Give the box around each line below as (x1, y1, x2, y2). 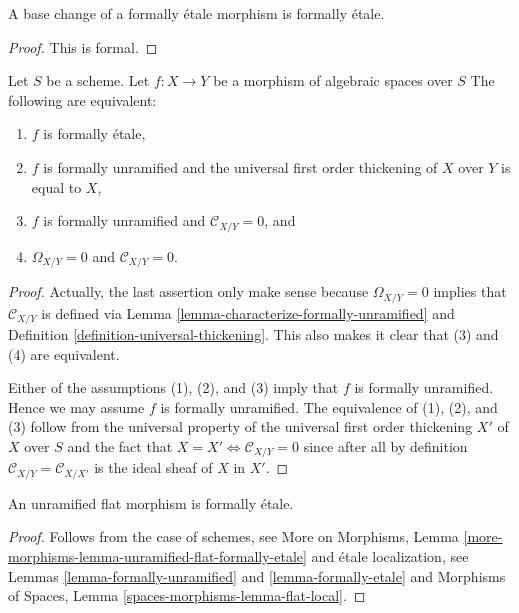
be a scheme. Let (46, 70, 150, 91)
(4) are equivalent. (8, 343, 120, 364)
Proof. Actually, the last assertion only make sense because (8, 281, 369, 302)
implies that (433, 281, 507, 302)
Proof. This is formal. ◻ (8, 36, 158, 57)
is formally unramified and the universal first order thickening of (43, 156, 438, 177)
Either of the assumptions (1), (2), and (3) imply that (8, 377, 339, 398)
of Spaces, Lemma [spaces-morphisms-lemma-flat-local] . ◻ (8, 585, 366, 606)
